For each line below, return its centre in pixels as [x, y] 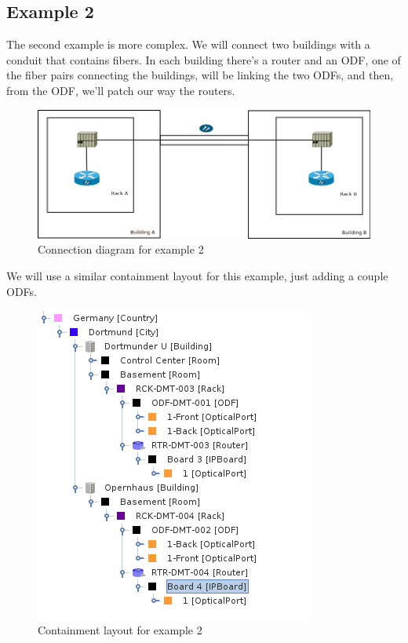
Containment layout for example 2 [120, 629]
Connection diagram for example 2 [121, 249]
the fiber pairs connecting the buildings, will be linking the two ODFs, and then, [200, 75]
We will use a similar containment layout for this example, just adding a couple [197, 275]
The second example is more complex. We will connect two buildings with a [188, 44]
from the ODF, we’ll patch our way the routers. [121, 90]
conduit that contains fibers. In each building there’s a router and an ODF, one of [204, 59]
